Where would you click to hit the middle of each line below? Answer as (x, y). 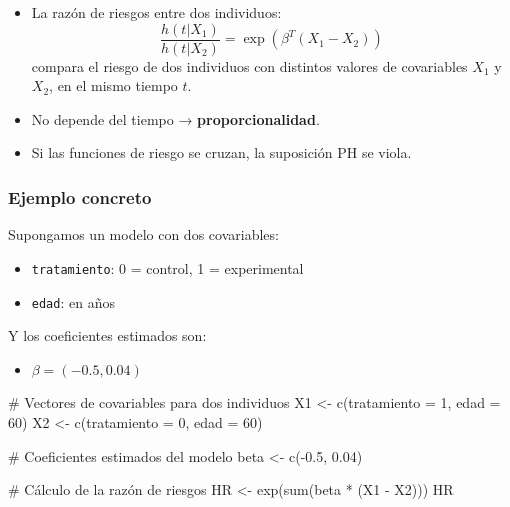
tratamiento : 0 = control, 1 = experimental (167, 267)
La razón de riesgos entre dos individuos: (156, 12)
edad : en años (73, 301)
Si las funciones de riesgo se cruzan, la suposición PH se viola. (221, 152)
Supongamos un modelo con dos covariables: (143, 234)
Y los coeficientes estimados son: (107, 335)
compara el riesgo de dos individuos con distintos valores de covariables (249, 65)
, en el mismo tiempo (113, 85)
